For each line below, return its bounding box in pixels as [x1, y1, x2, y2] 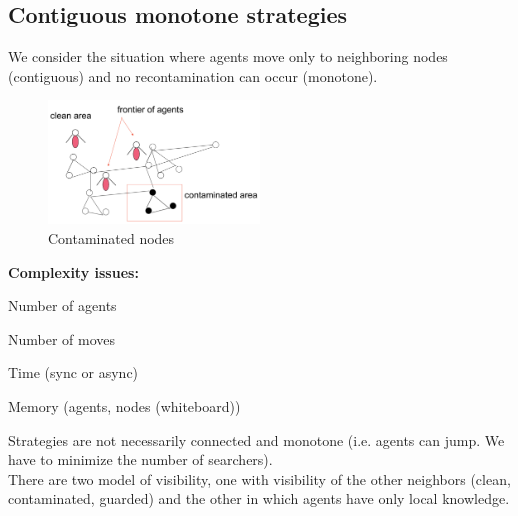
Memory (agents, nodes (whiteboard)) [8, 395, 241, 416]
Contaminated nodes [48, 227, 175, 248]
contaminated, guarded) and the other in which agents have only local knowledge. [8, 488, 510, 509]
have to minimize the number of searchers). [8, 449, 273, 470]
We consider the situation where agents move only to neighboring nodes [8, 46, 448, 67]
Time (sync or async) [8, 362, 139, 383]
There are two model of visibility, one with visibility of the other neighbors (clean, [8, 468, 511, 489]
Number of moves [8, 328, 116, 349]
